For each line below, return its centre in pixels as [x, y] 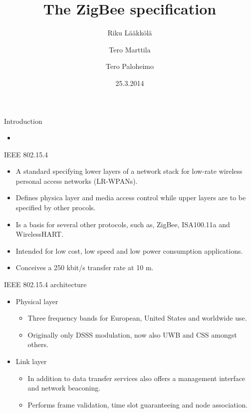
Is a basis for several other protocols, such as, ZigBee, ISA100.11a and [123, 224]
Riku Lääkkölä [130, 33]
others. [38, 344]
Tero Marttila [130, 49]
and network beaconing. [64, 388]
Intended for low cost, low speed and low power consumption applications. [129, 250]
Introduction [23, 121]
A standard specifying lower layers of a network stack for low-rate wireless [129, 171]
